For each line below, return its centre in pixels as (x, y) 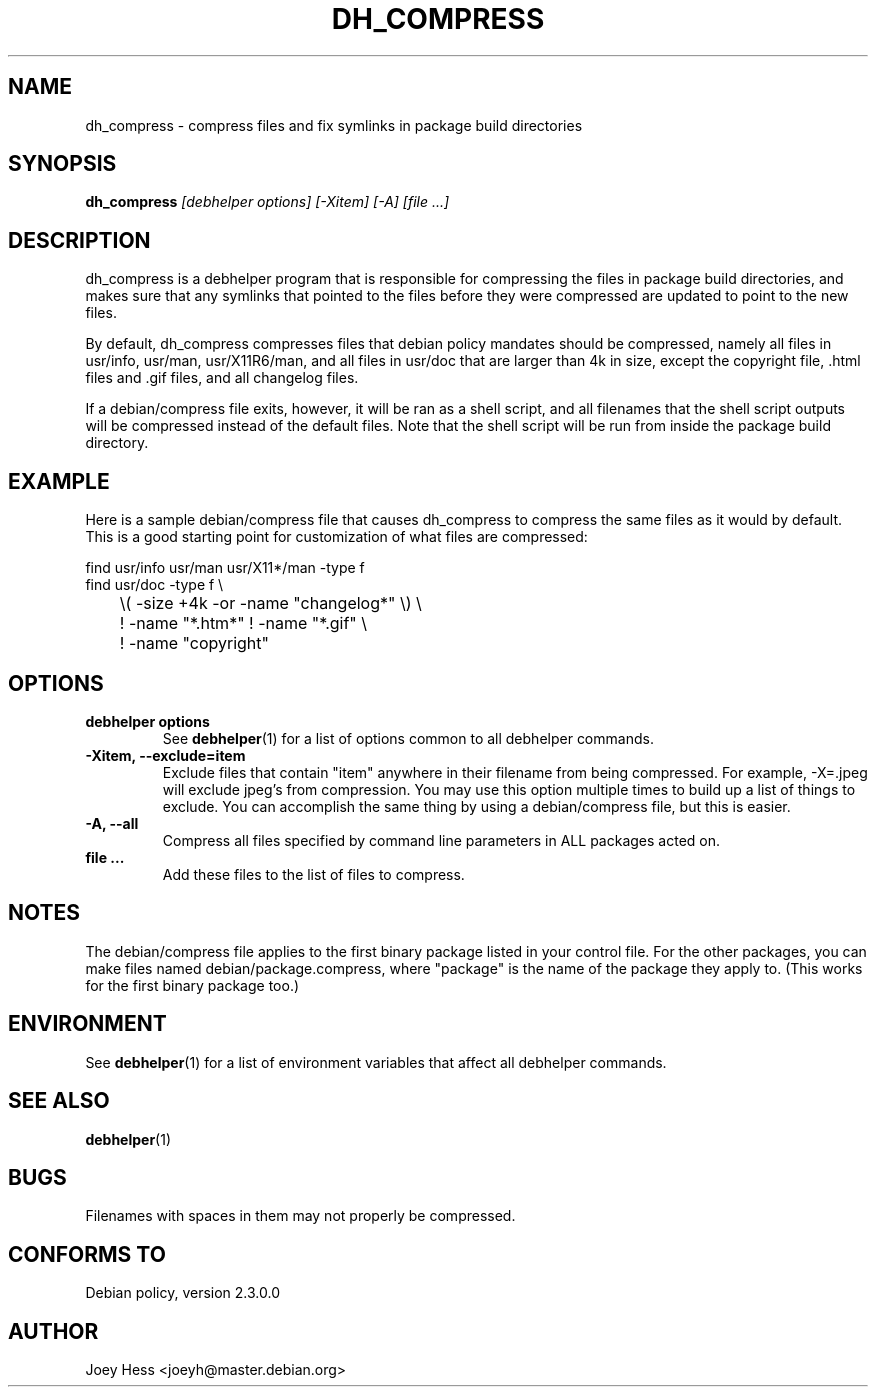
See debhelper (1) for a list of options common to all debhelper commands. (408, 738)
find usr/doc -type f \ (154, 585)
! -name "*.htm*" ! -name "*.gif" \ (243, 623)
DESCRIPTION (79, 240)
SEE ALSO (59, 1101)
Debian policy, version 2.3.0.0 (182, 1293)
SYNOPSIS (62, 164)
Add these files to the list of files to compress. (313, 874)
